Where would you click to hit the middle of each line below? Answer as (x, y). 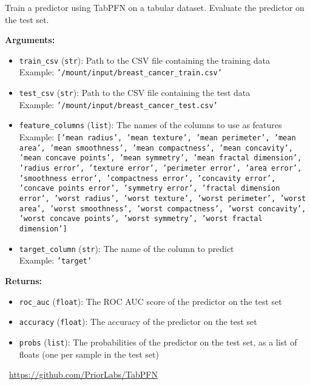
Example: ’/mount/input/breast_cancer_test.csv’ (118, 104)
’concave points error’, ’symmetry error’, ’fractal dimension (150, 189)
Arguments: (30, 40)
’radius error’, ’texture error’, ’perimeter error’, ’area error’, (160, 169)
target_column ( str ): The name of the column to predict (126, 248)
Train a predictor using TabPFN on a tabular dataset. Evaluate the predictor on (155, 7)
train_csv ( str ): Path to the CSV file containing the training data (145, 60)
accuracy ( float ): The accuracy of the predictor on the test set (138, 322)
